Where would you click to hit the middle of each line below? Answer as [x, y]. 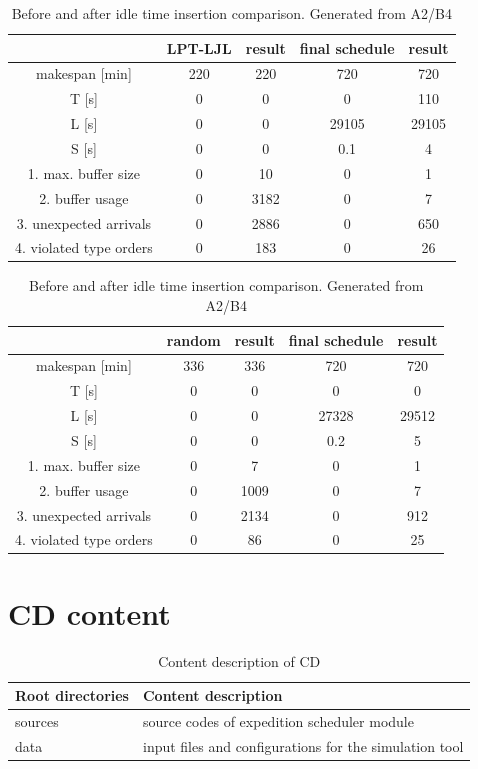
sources [37, 721]
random [193, 339]
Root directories [72, 695]
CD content [89, 612]
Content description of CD [239, 660]
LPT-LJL [199, 47]
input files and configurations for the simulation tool [303, 745]
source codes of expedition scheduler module [278, 721]
